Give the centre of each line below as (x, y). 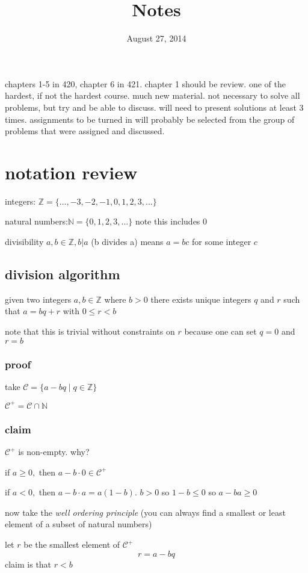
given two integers (38, 299)
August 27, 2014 (156, 38)
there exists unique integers (201, 299)
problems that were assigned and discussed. (85, 131)
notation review (71, 172)
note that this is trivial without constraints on (90, 331)
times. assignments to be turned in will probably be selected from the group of (150, 119)
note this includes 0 (171, 221)
